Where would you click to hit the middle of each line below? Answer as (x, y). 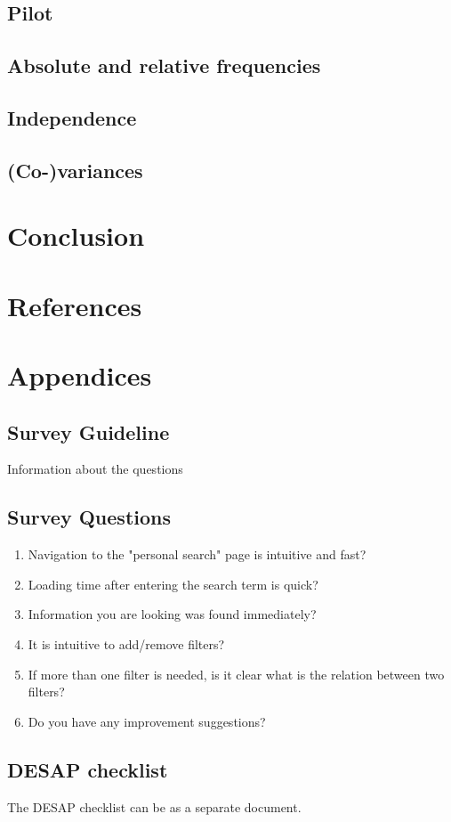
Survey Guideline (89, 431)
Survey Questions (89, 517)
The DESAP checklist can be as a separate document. (154, 806)
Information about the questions (95, 469)
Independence (72, 117)
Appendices (80, 375)
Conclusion (76, 236)
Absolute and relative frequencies (164, 65)
